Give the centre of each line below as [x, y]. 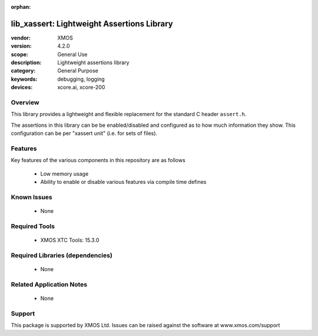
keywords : [24, 79]
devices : [22, 87]
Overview [25, 103]
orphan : [21, 7]
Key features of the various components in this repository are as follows [98, 160]
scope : [20, 54]
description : [26, 62]
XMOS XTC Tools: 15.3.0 [70, 240]
